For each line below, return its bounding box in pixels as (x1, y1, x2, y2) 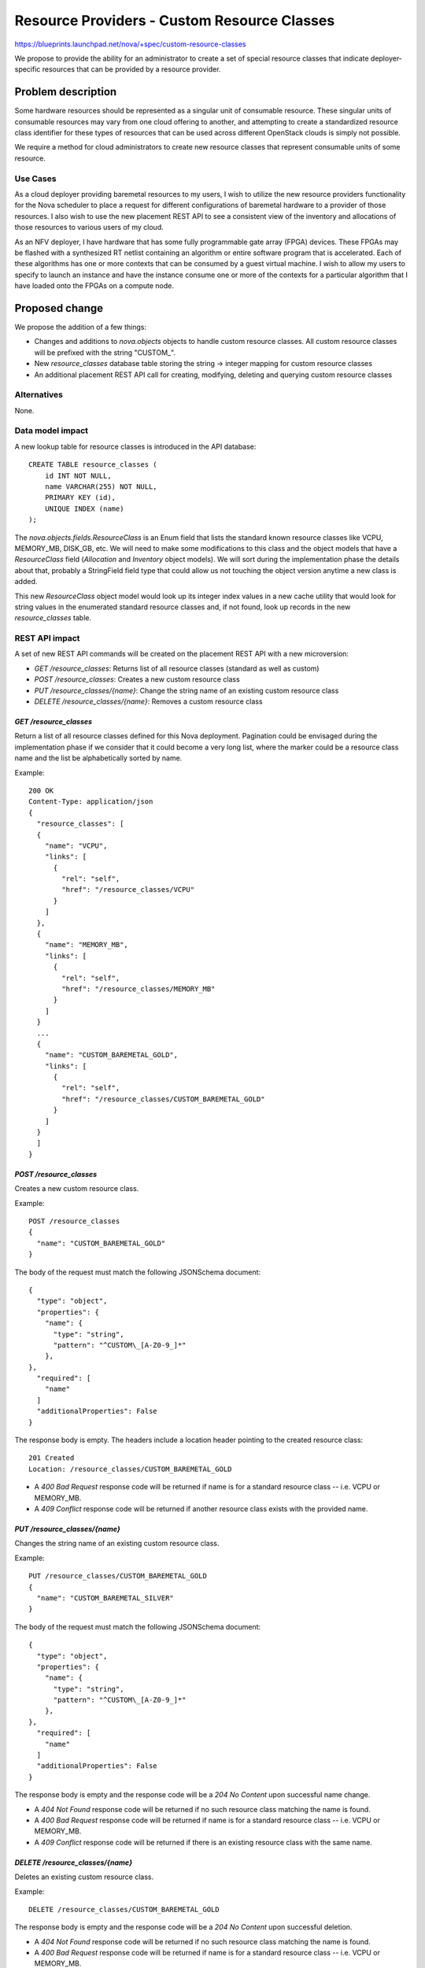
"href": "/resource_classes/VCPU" (61, 886, 195, 894)
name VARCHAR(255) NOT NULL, (44, 482, 157, 491)
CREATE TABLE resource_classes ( (28, 461, 157, 469)
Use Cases (14, 173, 57, 184)
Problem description (14, 85, 117, 98)
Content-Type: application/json (28, 797, 153, 806)
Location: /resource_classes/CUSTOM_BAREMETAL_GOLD (28, 1464, 232, 1474)
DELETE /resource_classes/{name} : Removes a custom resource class (34, 697, 263, 706)
